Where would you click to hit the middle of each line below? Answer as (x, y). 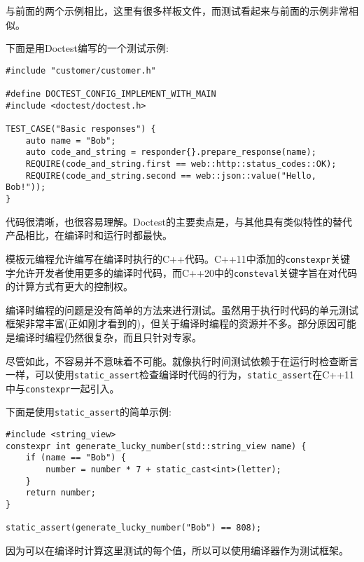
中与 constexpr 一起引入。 (63, 388)
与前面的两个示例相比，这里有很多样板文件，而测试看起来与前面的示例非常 (177, 11)
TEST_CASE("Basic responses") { (81, 129)
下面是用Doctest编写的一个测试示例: (87, 48)
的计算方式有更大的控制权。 (69, 286)
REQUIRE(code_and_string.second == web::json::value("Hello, (171, 176)
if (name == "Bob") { (76, 458)
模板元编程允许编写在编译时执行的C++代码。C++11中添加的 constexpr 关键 (178, 258)
